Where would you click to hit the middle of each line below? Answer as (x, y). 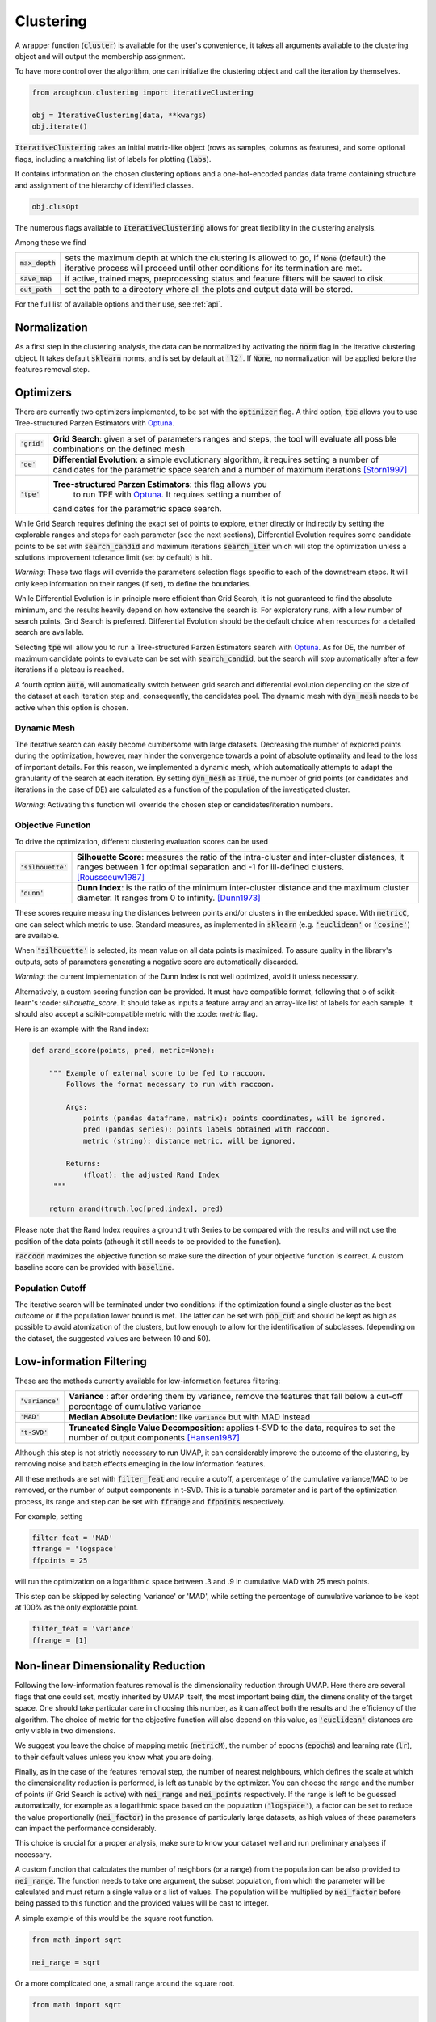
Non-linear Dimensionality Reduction (110, 1666)
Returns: (83, 1163)
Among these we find (50, 242)
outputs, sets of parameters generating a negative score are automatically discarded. (157, 962)
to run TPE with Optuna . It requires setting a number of (177, 494)
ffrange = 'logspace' (75, 1549)
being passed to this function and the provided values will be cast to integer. (142, 1903)
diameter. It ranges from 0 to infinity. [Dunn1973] (169, 898)
